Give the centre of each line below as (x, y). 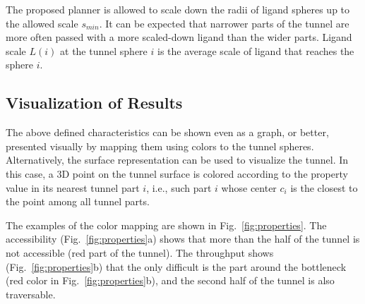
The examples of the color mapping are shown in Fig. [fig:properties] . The (166, 225)
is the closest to (324, 187)
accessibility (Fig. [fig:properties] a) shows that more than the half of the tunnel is (183, 239)
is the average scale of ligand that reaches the (256, 50)
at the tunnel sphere (104, 50)
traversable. (31, 294)
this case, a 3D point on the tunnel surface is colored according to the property (177, 173)
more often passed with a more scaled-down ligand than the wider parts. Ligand (179, 37)
